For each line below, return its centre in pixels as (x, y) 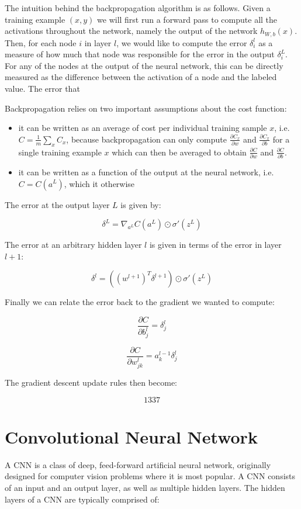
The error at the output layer (57, 204)
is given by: (141, 204)
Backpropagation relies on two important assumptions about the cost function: (146, 108)
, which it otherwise (99, 183)
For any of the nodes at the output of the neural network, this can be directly (144, 65)
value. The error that (42, 89)
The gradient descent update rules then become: (91, 382)
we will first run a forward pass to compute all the (187, 19)
